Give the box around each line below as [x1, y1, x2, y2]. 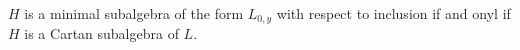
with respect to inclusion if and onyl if [276, 3, 511, 23]
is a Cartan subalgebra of [24, 23, 179, 44]
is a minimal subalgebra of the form [24, 3, 244, 23]
